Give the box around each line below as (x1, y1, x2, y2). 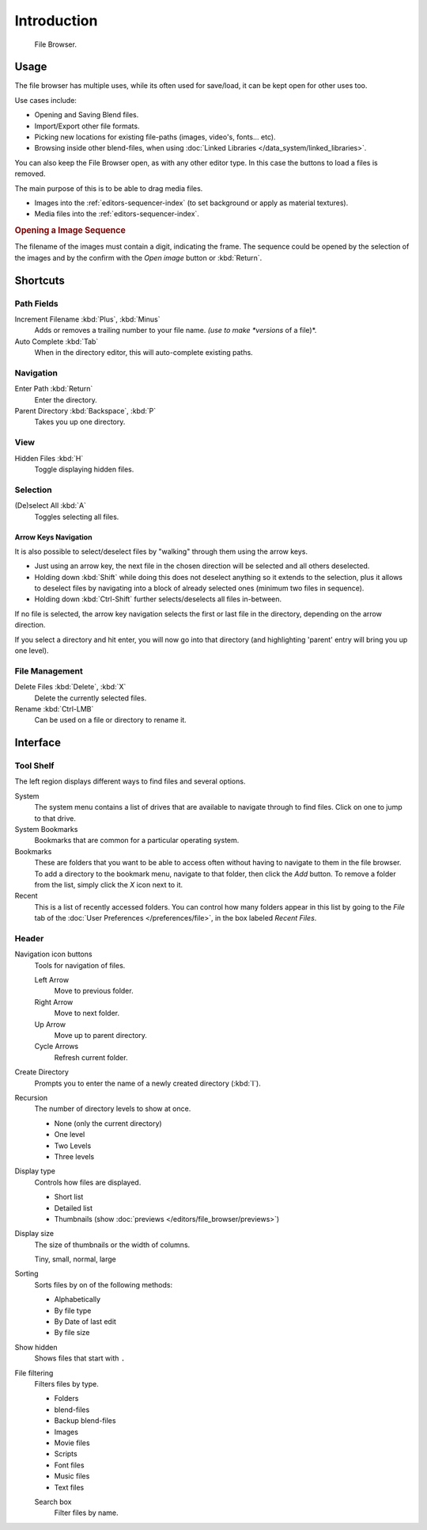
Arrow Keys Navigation (14, 532, 93, 542)
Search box (34, 1497, 72, 1506)
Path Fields (14, 298, 59, 309)
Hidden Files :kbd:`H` (14, 453, 84, 463)
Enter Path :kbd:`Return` (14, 384, 93, 394)
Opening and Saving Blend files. (34, 110, 139, 120)
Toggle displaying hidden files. (34, 464, 134, 474)
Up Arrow (34, 1019, 66, 1029)
